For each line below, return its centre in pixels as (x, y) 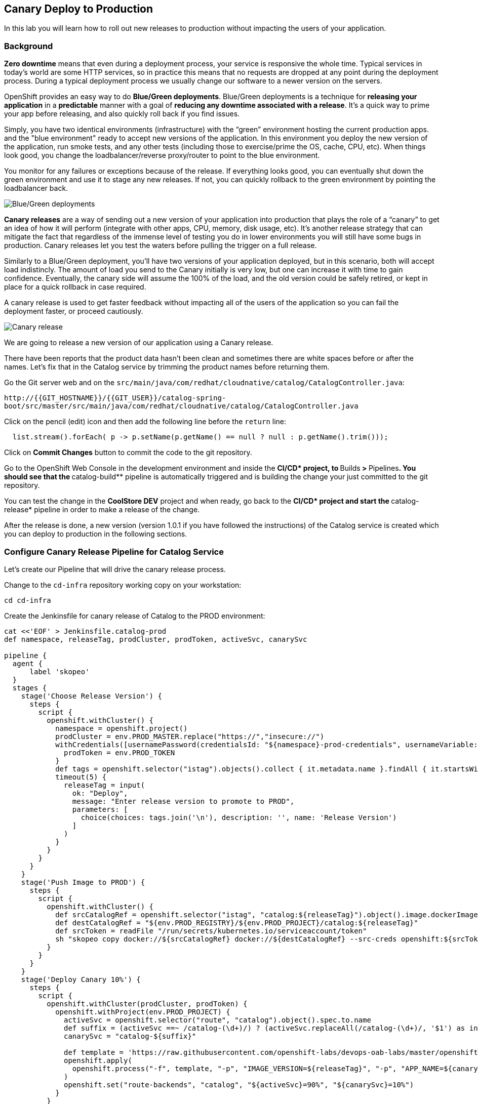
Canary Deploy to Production (79, 9)
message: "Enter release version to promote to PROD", (183, 801)
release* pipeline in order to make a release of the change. (102, 510)
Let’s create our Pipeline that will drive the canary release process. (115, 569)
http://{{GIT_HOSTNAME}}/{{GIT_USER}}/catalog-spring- (115, 398)
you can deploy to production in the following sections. (96, 534)
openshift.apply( (98, 1060)
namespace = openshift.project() (122, 728)
